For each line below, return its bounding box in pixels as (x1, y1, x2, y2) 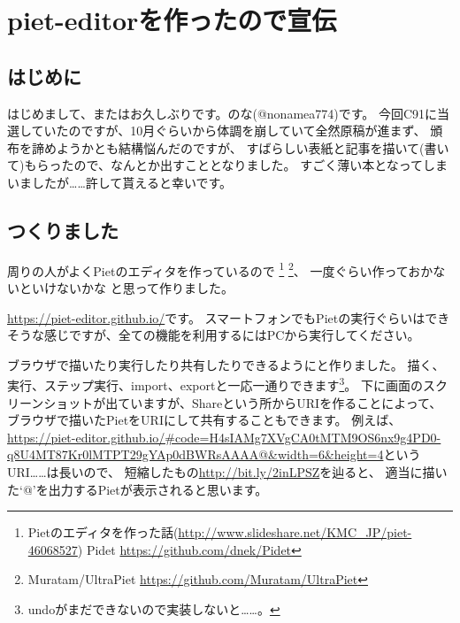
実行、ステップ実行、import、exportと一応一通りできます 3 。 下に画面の (7, 373, 423, 395)
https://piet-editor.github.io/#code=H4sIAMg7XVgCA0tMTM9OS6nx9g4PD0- (7, 427, 441, 446)
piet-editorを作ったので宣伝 (7, 2, 337, 38)
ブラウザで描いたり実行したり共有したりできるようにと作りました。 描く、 (7, 355, 445, 373)
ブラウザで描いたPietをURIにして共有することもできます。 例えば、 (7, 411, 402, 429)
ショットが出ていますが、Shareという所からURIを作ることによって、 (43, 393, 442, 411)
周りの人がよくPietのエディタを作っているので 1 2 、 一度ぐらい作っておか (7, 258, 433, 280)
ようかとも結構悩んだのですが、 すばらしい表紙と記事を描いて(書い (56, 138, 449, 157)
